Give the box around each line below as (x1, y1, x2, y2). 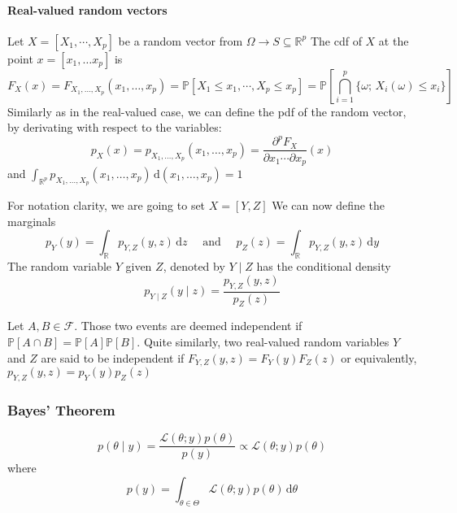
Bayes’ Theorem (7, 399, 115, 420)
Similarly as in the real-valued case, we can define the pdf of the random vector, (7, 102, 407, 120)
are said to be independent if (41, 349, 185, 366)
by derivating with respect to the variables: (7, 119, 222, 136)
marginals (7, 212, 56, 229)
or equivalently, (341, 349, 417, 366)
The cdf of (310, 32, 362, 49)
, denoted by (163, 258, 225, 275)
